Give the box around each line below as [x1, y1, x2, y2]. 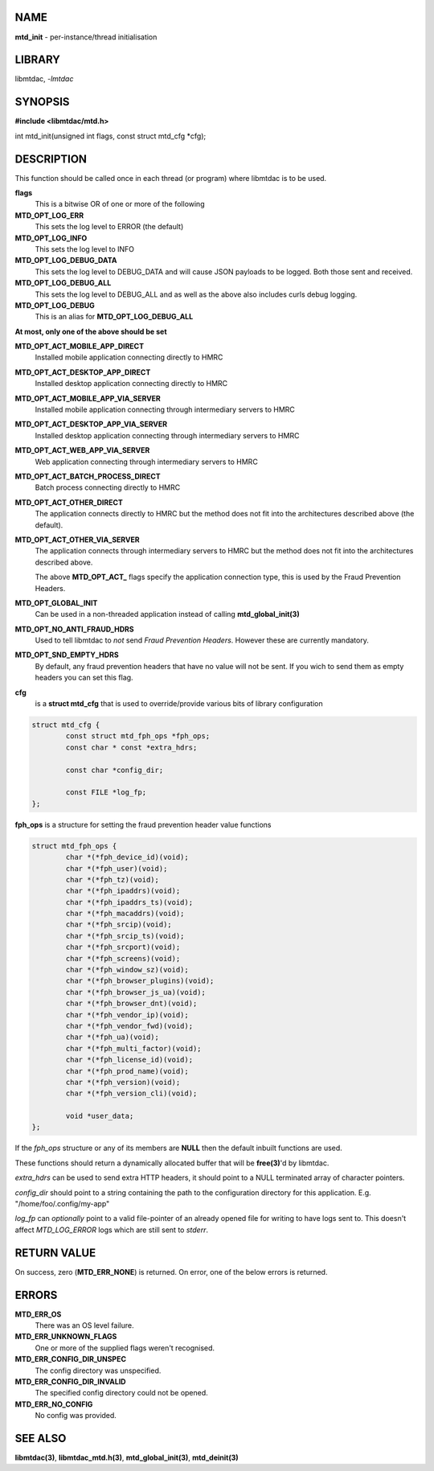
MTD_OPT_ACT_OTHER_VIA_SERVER [14, 535, 140, 544]
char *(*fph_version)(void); [65, 1078, 181, 1087]
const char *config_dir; [65, 765, 164, 775]
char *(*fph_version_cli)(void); [65, 1089, 198, 1098]
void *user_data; [65, 1111, 134, 1121]
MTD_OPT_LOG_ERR [14, 210, 84, 220]
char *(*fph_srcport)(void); [65, 943, 181, 952]
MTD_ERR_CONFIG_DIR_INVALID [14, 1376, 126, 1387]
